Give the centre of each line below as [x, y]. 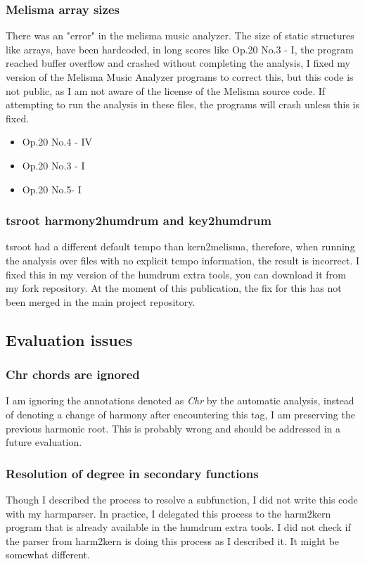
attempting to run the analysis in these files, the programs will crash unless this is [182, 104]
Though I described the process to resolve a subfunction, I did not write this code [182, 499]
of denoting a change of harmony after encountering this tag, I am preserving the [180, 414]
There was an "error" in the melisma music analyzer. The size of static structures [180, 36]
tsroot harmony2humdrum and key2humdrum [139, 220]
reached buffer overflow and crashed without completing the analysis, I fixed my [178, 63]
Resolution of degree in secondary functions [132, 473]
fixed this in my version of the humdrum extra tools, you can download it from [176, 274]
